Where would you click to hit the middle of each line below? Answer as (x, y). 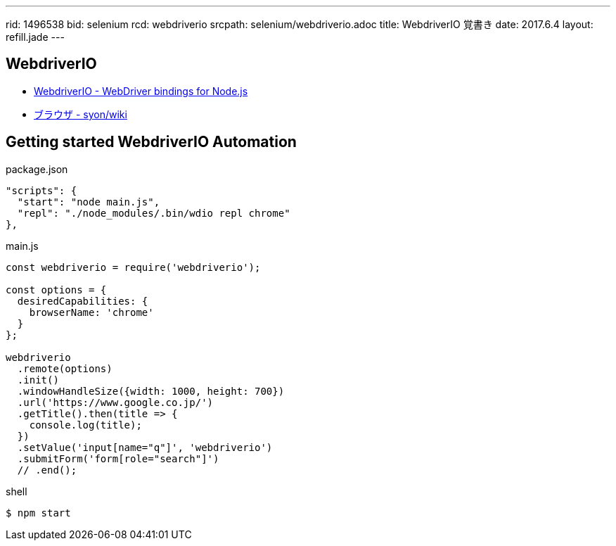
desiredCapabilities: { (83, 301)
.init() (38, 380)
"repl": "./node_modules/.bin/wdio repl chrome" (154, 213)
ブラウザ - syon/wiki (81, 114)
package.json (37, 169)
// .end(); (47, 470)
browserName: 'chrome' (91, 312)
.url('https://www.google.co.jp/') (115, 402)
